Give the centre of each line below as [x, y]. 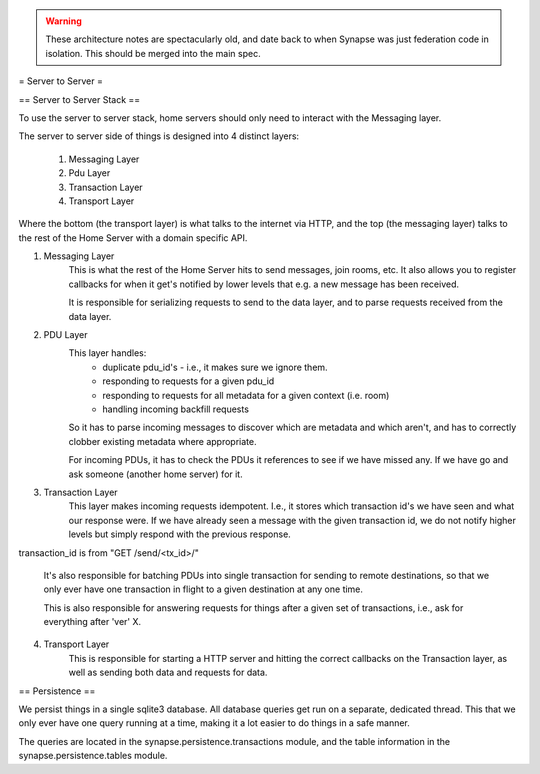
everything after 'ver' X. [92, 622]
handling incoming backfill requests [176, 409]
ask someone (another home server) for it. [156, 474]
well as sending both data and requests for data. [168, 672]
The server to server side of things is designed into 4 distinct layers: [159, 136]
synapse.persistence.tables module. [93, 756]
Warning [63, 21]
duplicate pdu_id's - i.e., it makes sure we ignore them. [215, 367]
